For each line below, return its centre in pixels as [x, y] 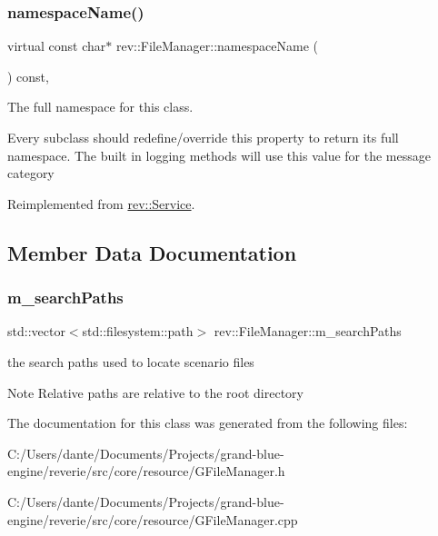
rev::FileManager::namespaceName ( [217, 46]
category [31, 173]
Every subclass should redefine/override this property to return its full [203, 137]
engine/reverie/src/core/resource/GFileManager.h [146, 471]
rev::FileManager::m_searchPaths [308, 331]
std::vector [36, 331]
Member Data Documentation [152, 252]
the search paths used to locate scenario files [131, 361]
